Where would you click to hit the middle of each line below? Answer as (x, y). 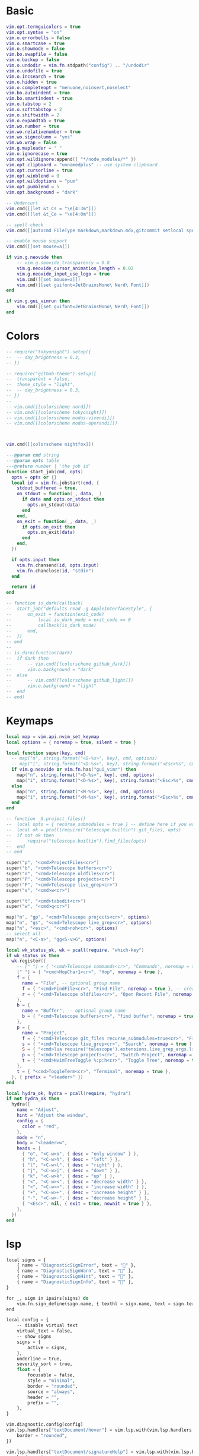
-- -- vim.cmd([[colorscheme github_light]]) (70, 680)
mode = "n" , (31, 1137)
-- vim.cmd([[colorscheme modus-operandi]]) (62, 423)
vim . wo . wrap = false (32, 143)
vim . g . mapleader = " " (34, 148)
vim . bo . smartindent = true (39, 99)
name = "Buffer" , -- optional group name (74, 1011)
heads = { (29, 1148)
